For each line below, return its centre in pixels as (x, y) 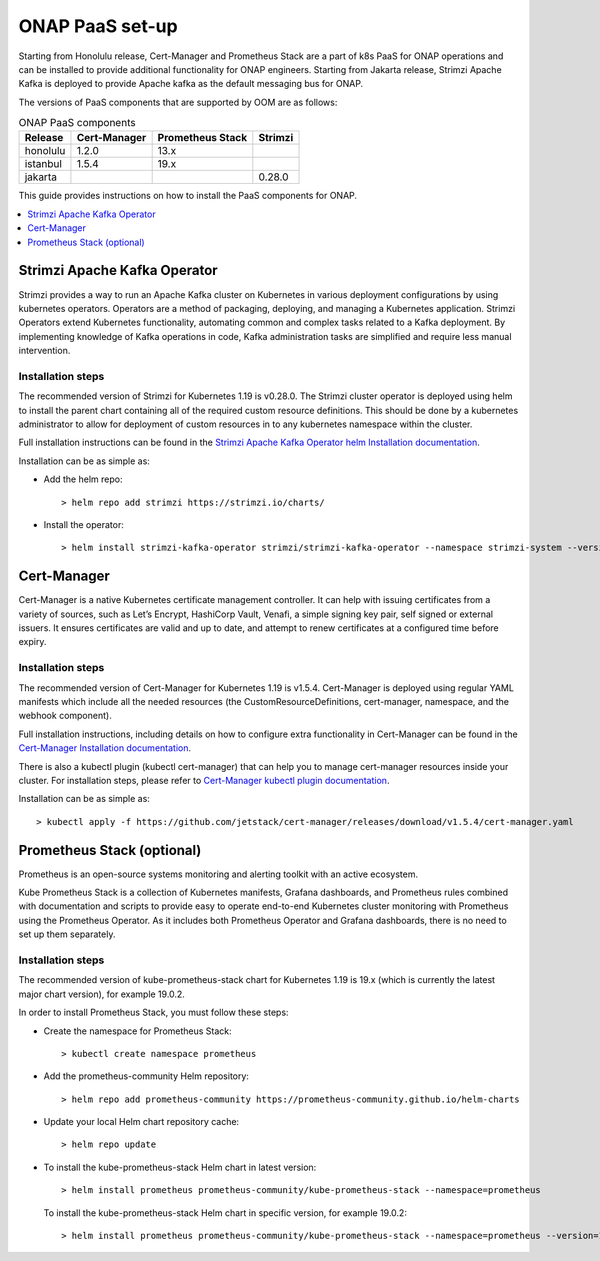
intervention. (44, 351)
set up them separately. (67, 934)
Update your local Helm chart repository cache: (141, 1122)
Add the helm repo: (83, 479)
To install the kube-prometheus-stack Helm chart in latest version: (180, 1167)
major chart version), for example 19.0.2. (101, 994)
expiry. (32, 642)
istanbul (43, 164)
